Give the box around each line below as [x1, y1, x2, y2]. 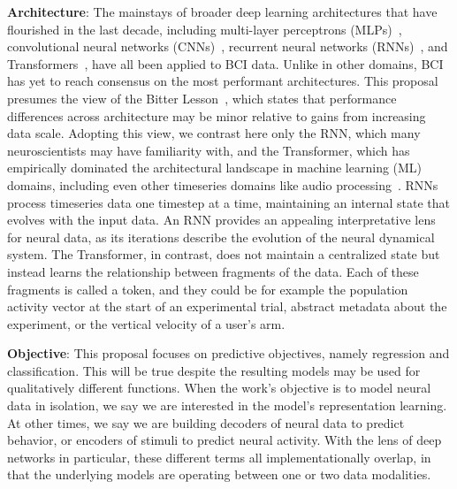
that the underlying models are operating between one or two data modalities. [7, 465, 431, 484]
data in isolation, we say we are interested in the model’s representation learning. [7, 396, 447, 415]
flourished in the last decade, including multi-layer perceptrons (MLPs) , [7, 19, 402, 38]
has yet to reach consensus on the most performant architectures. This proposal [7, 72, 438, 90]
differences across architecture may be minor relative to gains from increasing [7, 106, 426, 125]
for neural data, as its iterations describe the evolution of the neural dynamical [7, 227, 435, 246]
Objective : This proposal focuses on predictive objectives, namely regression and [7, 344, 450, 363]
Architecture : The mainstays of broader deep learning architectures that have [7, 3, 438, 20]
